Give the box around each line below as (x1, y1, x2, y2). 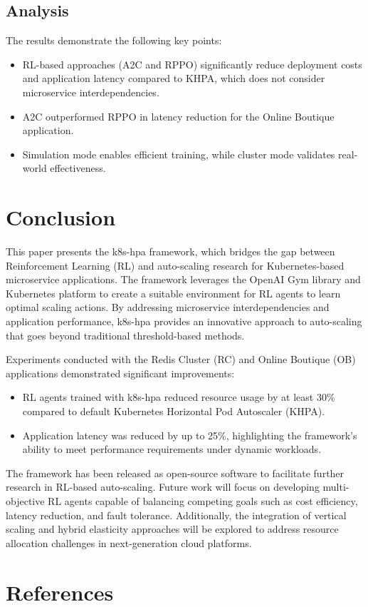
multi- (322, 479, 349, 494)
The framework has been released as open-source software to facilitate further (6, 465, 345, 480)
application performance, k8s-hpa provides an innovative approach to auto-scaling (6, 314, 362, 329)
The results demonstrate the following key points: (6, 33, 222, 48)
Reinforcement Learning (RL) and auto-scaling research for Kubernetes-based (6, 257, 345, 272)
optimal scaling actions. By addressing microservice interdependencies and (6, 300, 330, 315)
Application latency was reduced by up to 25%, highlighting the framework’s (22, 427, 357, 442)
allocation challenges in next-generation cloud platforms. (6, 535, 252, 550)
